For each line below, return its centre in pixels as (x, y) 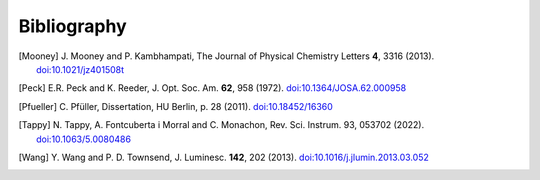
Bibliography (72, 26)
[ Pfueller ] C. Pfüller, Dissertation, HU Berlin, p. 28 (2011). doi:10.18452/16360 (176, 106)
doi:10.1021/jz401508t (80, 69)
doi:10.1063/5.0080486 (84, 139)
